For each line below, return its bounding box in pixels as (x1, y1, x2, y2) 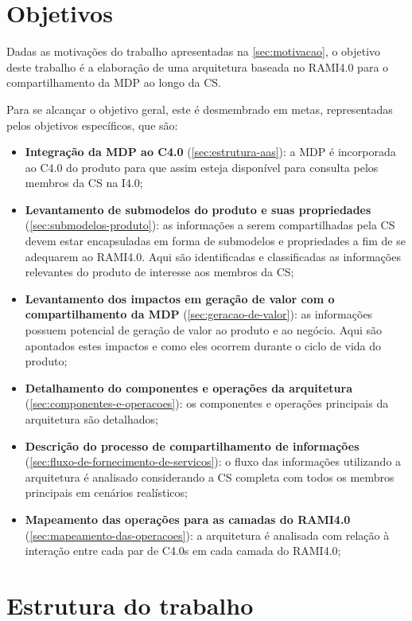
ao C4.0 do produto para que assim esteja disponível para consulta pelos (25, 158, 379, 175)
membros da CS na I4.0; (25, 174, 143, 191)
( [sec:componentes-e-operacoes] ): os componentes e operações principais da (25, 395, 389, 412)
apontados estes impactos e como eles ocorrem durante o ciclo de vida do (25, 337, 382, 353)
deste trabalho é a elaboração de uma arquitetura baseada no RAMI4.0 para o (6, 58, 389, 75)
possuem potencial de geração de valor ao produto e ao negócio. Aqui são (25, 322, 383, 338)
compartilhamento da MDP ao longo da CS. (6, 74, 221, 91)
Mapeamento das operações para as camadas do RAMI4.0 (25, 510, 351, 527)
